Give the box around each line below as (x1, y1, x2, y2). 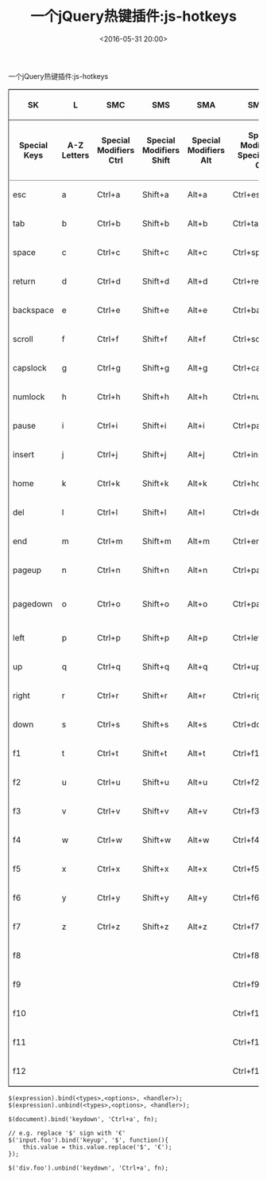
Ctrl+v (96, 806, 121, 817)
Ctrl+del (232, 507, 264, 518)
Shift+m (141, 535, 172, 547)
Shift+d (141, 276, 170, 287)
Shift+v (141, 806, 169, 817)
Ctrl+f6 (232, 892, 260, 903)
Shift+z (141, 921, 169, 932)
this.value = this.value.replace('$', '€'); (22, 1143, 172, 1151)
